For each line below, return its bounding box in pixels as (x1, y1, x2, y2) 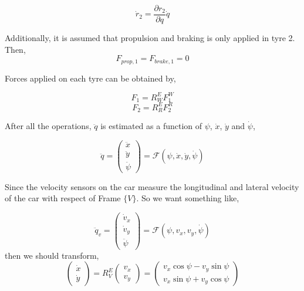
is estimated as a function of (100, 120, 202, 132)
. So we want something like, (136, 192, 239, 204)
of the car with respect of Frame (5, 192, 121, 204)
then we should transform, (5, 249, 99, 261)
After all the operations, (5, 120, 92, 132)
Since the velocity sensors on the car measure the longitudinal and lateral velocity (5, 180, 299, 192)
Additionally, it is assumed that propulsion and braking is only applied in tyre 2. (5, 32, 295, 44)
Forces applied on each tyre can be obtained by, (5, 72, 176, 84)
